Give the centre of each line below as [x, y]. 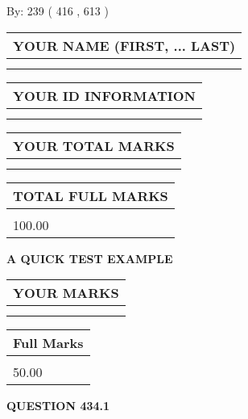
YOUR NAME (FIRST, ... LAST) [124, 45]
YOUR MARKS [66, 293]
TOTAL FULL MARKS [91, 195]
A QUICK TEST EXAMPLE [90, 258]
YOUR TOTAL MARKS [94, 145]
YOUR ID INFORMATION [104, 95]
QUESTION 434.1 [58, 406]
